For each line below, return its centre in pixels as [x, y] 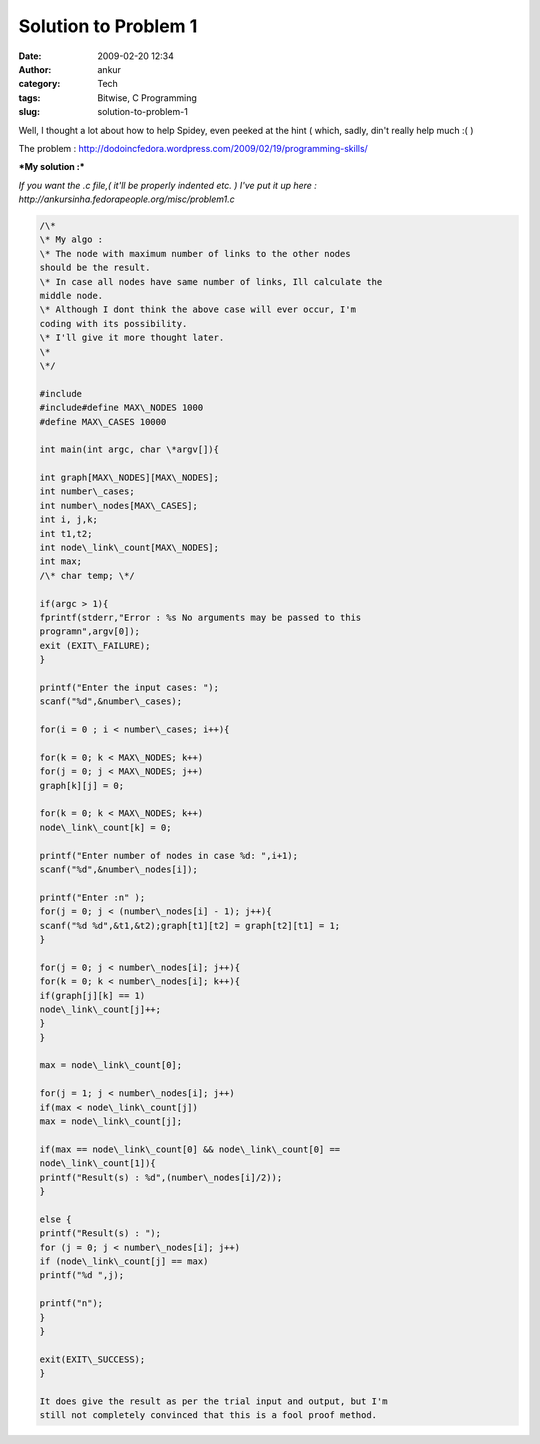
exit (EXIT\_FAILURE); [95, 645]
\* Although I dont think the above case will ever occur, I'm [198, 309]
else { [55, 1219]
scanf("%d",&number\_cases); [111, 701]
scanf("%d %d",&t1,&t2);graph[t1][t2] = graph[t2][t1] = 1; [190, 925]
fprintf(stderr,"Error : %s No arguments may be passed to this [200, 617]
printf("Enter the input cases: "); [129, 687]
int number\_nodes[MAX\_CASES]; [119, 505]
